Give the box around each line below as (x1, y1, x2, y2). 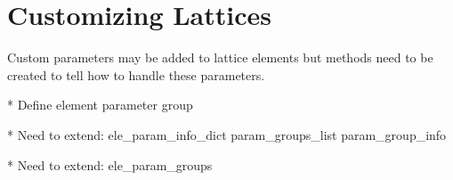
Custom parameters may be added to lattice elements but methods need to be (7, 48, 433, 67)
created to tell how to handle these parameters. (7, 65, 265, 84)
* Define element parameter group (7, 95, 193, 114)
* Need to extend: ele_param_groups (7, 155, 213, 174)
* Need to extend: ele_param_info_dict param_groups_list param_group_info (7, 125, 447, 143)
